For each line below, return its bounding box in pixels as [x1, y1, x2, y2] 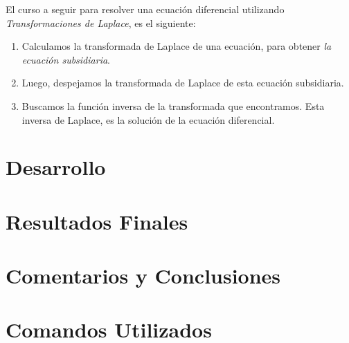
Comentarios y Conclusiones [6, 261, 281, 290]
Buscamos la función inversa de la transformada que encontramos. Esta [21, 98, 325, 113]
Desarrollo [6, 153, 106, 181]
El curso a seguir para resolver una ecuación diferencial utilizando [6, 2, 285, 16]
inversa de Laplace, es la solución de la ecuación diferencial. [21, 112, 275, 127]
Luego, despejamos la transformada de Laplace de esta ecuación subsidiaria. [21, 75, 344, 90]
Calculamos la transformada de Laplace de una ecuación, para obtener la [21, 39, 332, 53]
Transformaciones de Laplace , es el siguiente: [6, 15, 196, 30]
